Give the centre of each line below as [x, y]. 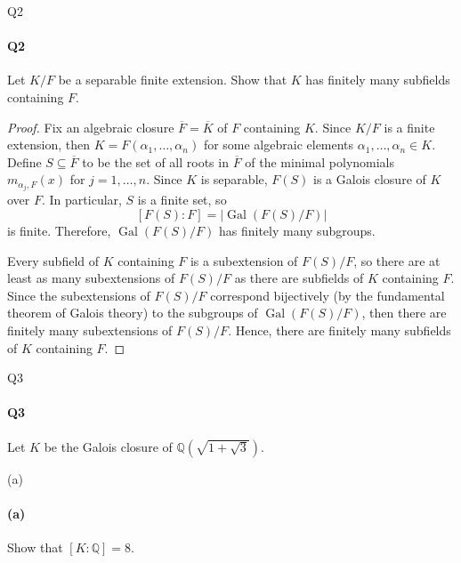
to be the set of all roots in [155, 161]
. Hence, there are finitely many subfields [340, 330]
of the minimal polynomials [320, 161]
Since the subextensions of [79, 295]
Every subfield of [53, 260]
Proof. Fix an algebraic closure [91, 127]
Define [24, 161]
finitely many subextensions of [90, 330]
